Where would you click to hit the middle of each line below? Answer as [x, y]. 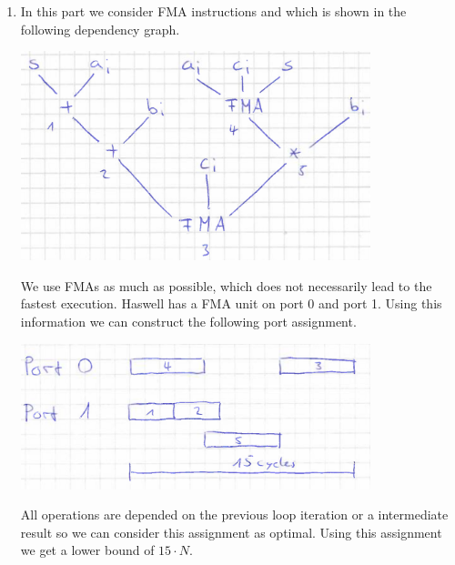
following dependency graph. [100, 29]
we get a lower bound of [87, 550]
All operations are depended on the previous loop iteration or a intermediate [234, 515]
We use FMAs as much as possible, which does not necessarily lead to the [226, 285]
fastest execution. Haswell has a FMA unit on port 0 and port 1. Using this [231, 303]
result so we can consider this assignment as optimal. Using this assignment [231, 532]
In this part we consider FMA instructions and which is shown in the [213, 11]
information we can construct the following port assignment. [188, 321]
